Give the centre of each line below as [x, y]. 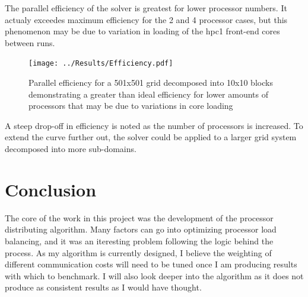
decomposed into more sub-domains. [71, 148]
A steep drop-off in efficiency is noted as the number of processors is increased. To [154, 125]
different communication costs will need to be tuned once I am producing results [151, 264]
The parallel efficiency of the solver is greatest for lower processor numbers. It [146, 8]
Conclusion [51, 189]
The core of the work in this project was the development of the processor [139, 217]
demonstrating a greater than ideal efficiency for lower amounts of [148, 94]
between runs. [30, 42]
